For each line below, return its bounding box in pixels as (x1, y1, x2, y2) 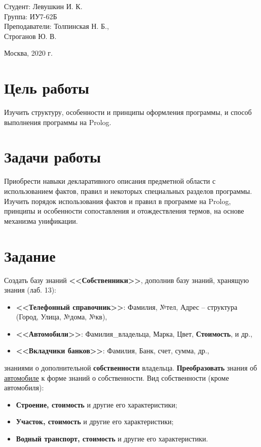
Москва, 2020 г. (4, 48, 53, 58)
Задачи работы (4, 146, 101, 167)
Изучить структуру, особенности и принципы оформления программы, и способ (4, 107, 252, 117)
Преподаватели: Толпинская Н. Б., (4, 21, 109, 31)
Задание (4, 245, 56, 266)
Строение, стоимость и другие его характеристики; (16, 399, 177, 410)
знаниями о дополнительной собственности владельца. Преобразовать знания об (4, 362, 257, 373)
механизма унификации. (4, 215, 78, 226)
